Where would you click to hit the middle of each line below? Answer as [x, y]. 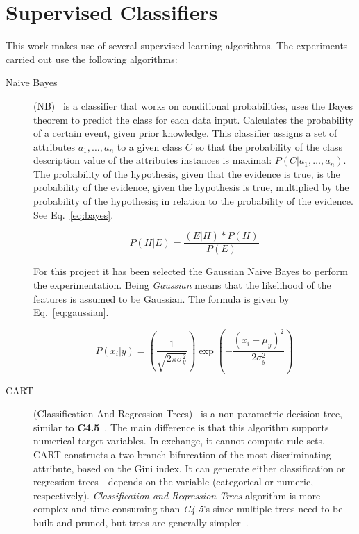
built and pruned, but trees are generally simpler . [141, 522]
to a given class [150, 146]
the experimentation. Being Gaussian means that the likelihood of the [182, 284]
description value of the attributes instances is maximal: [153, 160]
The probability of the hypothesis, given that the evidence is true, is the [187, 173]
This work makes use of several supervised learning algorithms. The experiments [177, 45]
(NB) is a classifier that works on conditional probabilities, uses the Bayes [193, 105]
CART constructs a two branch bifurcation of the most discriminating [182, 454]
